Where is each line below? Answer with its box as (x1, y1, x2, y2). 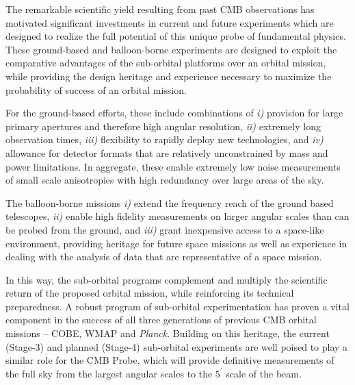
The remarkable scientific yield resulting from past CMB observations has (5, 2, 315, 16)
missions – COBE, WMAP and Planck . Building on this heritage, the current (5, 326, 330, 340)
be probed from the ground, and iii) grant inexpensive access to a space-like (5, 222, 324, 236)
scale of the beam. (226, 366, 302, 380)
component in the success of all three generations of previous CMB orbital (5, 312, 317, 327)
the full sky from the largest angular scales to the (5, 366, 213, 380)
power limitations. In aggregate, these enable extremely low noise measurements (5, 159, 341, 173)
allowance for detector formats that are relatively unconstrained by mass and (5, 145, 328, 160)
